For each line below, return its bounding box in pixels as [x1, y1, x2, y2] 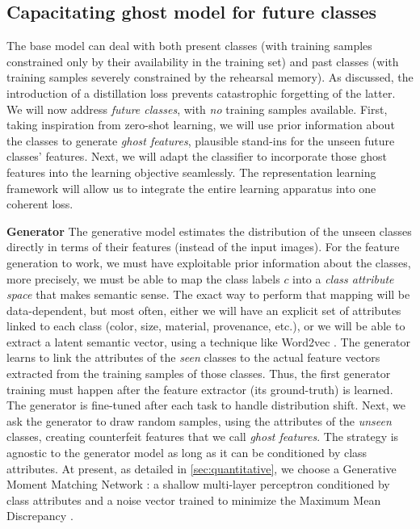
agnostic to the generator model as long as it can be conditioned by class [6, 444, 367, 461]
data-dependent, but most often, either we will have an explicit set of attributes [6, 301, 401, 318]
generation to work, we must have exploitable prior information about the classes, [6, 254, 411, 271]
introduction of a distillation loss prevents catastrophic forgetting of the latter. [6, 84, 396, 101]
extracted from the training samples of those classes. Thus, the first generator [6, 365, 391, 382]
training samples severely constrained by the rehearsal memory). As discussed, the [6, 69, 414, 86]
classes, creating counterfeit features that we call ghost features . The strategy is [6, 428, 399, 445]
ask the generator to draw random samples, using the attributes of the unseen [6, 412, 392, 429]
